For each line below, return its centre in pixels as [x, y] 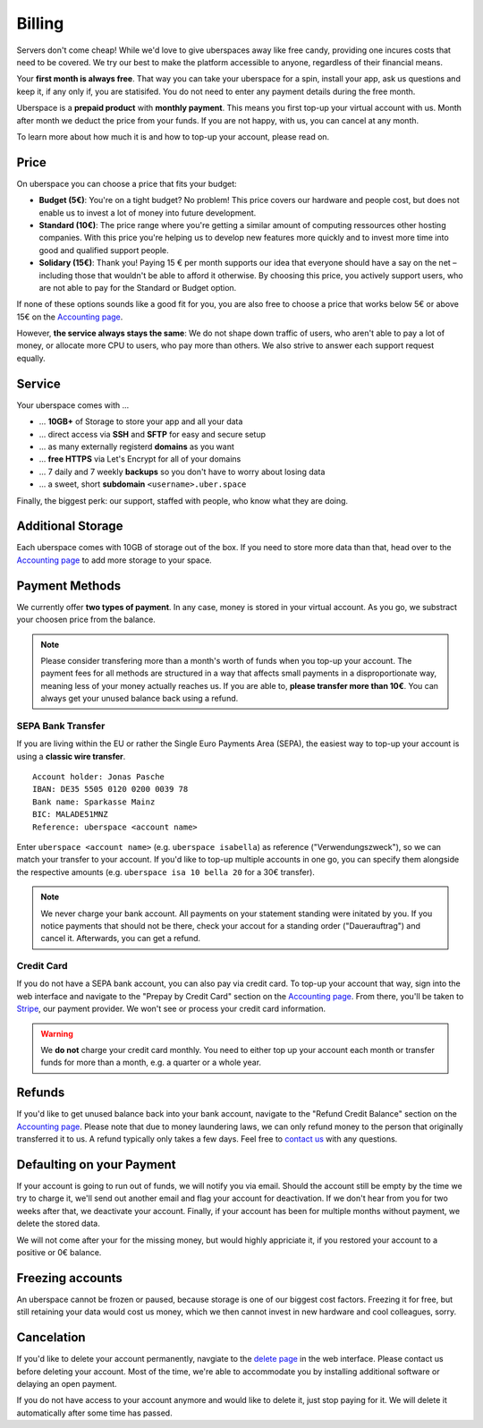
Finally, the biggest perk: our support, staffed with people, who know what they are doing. [182, 500]
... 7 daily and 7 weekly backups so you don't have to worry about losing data [182, 472]
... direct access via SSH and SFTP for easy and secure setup [152, 434]
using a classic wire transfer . [71, 756]
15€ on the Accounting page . [70, 317]
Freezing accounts [69, 1278]
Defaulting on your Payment [96, 1164]
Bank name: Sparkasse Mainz [94, 802]
